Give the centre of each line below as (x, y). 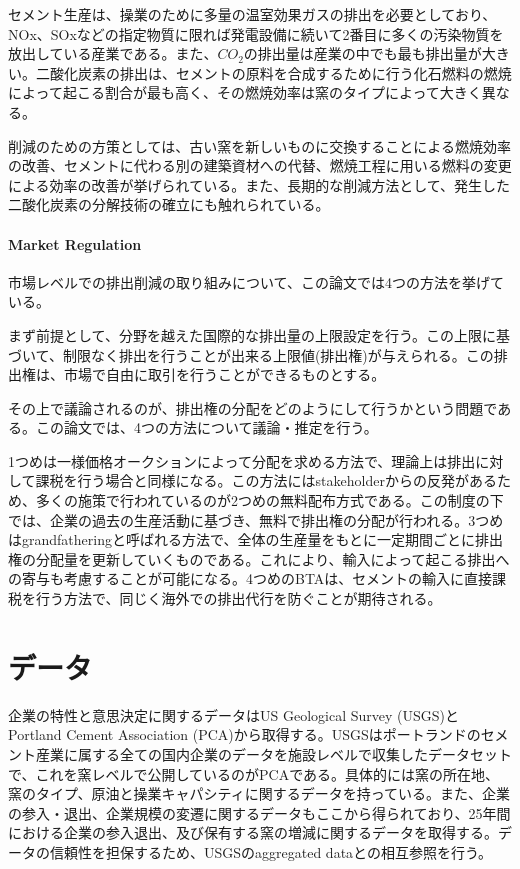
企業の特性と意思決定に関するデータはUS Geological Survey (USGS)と (233, 714)
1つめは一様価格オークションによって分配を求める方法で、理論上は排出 (242, 460)
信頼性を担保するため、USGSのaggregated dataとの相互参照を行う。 (271, 851)
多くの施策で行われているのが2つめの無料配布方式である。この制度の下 (269, 500)
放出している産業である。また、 (113, 53)
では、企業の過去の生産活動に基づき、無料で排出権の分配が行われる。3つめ (256, 519)
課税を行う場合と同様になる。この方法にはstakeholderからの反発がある (266, 480)
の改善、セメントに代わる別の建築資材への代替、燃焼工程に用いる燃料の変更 (260, 165)
